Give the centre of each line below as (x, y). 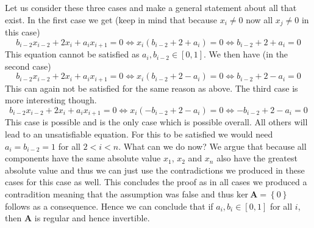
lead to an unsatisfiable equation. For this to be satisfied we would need (139, 134)
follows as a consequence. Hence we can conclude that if (109, 206)
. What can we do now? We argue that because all (212, 146)
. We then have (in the (246, 54)
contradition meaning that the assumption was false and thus (120, 193)
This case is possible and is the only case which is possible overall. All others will (156, 122)
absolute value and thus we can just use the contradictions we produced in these (155, 170)
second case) (28, 66)
